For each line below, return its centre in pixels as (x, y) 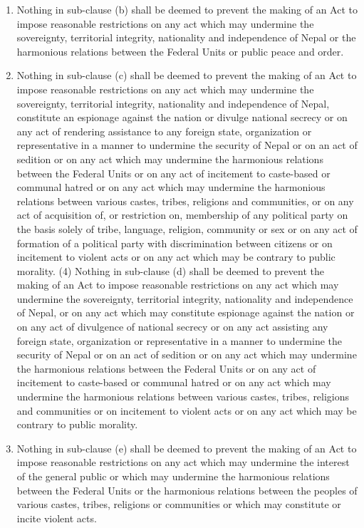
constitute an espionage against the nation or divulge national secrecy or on (182, 117)
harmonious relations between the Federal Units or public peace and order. (180, 51)
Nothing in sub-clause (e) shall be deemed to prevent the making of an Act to (187, 448)
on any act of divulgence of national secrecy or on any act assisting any (172, 327)
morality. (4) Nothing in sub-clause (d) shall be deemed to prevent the (170, 270)
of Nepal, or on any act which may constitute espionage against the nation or (186, 312)
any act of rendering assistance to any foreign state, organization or (164, 131)
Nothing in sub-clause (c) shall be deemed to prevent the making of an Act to (187, 75)
